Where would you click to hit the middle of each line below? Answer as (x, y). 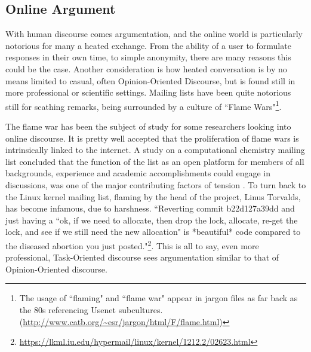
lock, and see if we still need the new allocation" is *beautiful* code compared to (153, 232)
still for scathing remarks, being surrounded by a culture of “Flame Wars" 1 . (144, 105)
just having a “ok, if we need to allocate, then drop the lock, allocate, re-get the (152, 220)
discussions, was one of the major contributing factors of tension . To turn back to (156, 184)
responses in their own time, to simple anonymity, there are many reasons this (148, 57)
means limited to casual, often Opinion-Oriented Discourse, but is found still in (150, 80)
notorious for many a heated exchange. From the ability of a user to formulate (148, 45)
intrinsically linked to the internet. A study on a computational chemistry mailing (155, 150)
